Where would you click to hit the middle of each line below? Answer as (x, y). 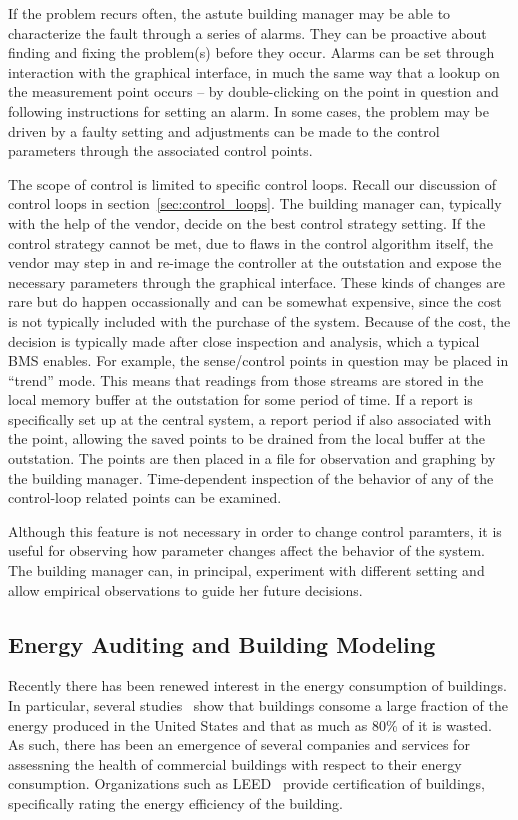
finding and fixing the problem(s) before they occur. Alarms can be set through (251, 52)
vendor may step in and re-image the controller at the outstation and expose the (255, 262)
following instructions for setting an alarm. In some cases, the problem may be (248, 110)
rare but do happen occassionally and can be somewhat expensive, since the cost (255, 301)
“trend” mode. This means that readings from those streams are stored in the (246, 379)
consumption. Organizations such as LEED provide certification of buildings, (246, 783)
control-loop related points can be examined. (145, 497)
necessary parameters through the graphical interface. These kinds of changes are (256, 281)
